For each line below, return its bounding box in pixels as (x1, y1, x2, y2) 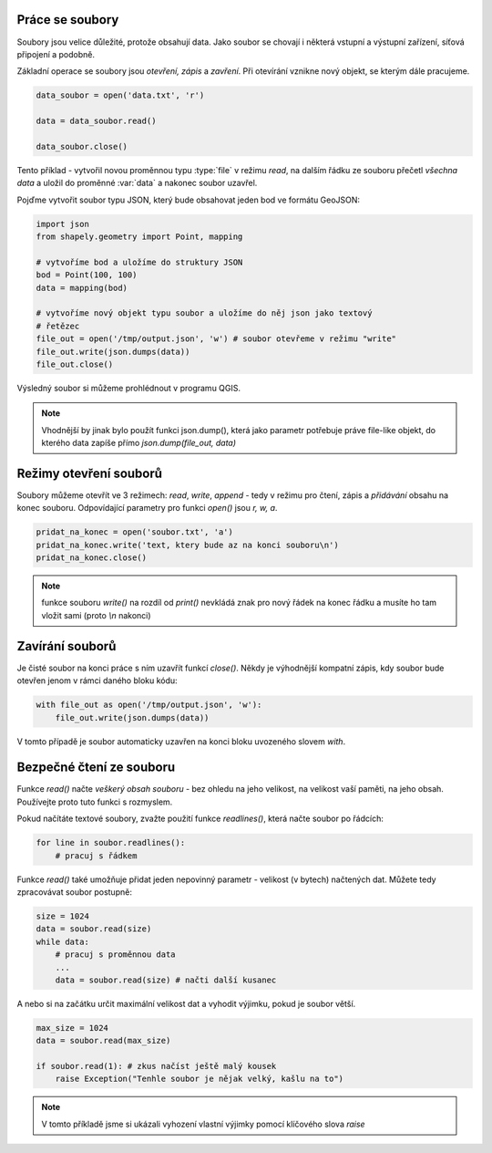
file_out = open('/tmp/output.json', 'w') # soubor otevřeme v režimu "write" (36, 334, 396, 344)
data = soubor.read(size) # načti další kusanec (55, 974, 277, 985)
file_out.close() (36, 358, 114, 369)
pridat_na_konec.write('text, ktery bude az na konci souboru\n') (36, 539, 339, 550)
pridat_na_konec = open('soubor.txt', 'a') (36, 527, 234, 537)
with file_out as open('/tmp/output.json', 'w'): (36, 700, 262, 711)
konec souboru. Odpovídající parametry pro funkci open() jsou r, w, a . (16, 503, 278, 514)
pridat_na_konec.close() (36, 553, 148, 563)
